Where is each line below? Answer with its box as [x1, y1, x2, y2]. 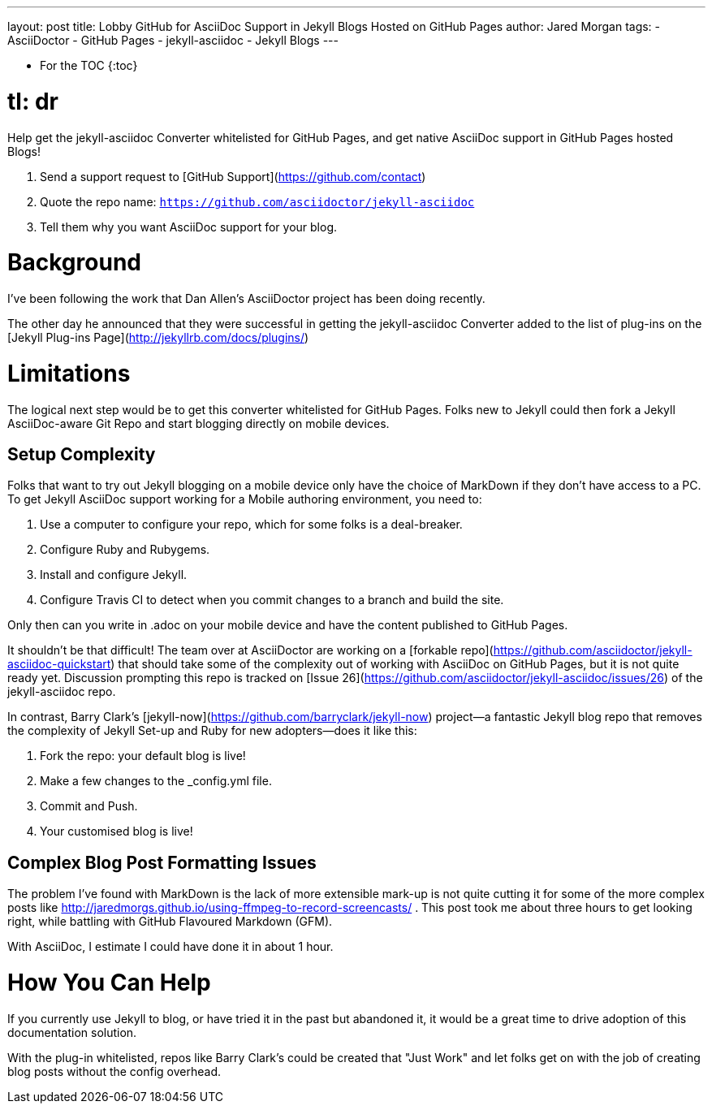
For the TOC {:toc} [40, 58, 138, 72]
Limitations [7, 359, 131, 387]
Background [7, 248, 141, 277]
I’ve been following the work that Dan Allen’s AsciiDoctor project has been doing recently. [7, 292, 485, 305]
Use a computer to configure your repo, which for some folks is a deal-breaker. [40, 517, 463, 532]
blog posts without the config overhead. [7, 1064, 222, 1078]
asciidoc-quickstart [7, 657, 111, 672]
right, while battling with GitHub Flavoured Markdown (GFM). [7, 914, 333, 929]
